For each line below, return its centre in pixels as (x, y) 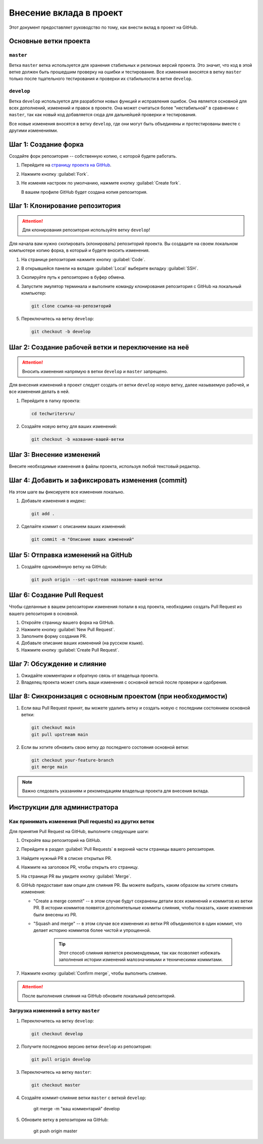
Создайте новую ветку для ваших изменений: (69, 426)
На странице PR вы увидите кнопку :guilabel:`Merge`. (76, 876)
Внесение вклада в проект (66, 13)
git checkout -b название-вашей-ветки (78, 439)
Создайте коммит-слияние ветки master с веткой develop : (84, 1098)
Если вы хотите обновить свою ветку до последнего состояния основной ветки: (105, 747)
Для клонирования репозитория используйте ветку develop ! (86, 230)
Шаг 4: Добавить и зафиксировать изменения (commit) (98, 480)
